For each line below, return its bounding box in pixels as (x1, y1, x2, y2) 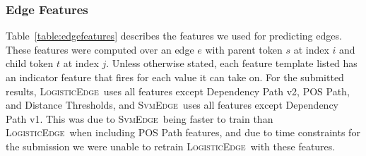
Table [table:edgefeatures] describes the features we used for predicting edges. (6, 28, 342, 43)
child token (6, 56, 54, 71)
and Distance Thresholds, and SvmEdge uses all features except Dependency (6, 97, 338, 112)
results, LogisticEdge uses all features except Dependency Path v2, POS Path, (6, 83, 350, 98)
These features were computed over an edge (6, 42, 194, 56)
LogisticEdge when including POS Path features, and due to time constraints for (6, 125, 360, 140)
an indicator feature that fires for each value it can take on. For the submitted (6, 70, 344, 84)
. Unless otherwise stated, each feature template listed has (106, 56, 358, 71)
